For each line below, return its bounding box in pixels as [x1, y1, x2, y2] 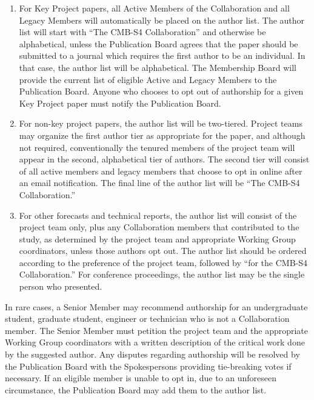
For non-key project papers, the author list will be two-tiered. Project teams [19, 117, 302, 130]
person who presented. [19, 280, 102, 293]
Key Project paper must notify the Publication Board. [19, 96, 221, 109]
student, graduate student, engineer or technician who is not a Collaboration [5, 312, 290, 325]
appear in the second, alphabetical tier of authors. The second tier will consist [19, 153, 310, 165]
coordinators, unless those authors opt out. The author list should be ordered [19, 244, 307, 257]
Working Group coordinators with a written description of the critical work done [5, 336, 305, 348]
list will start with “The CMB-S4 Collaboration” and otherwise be [19, 25, 266, 38]
